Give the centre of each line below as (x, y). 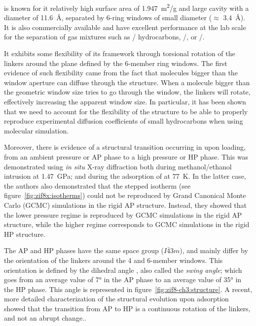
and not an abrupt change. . (45, 318)
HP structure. (25, 234)
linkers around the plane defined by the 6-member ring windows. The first (116, 63)
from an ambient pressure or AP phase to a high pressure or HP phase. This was (126, 156)
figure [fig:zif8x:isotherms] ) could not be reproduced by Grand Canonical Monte (125, 195)
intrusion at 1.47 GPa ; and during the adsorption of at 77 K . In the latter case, (125, 176)
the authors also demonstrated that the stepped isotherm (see (97, 185)
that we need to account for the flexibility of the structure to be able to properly (126, 111)
